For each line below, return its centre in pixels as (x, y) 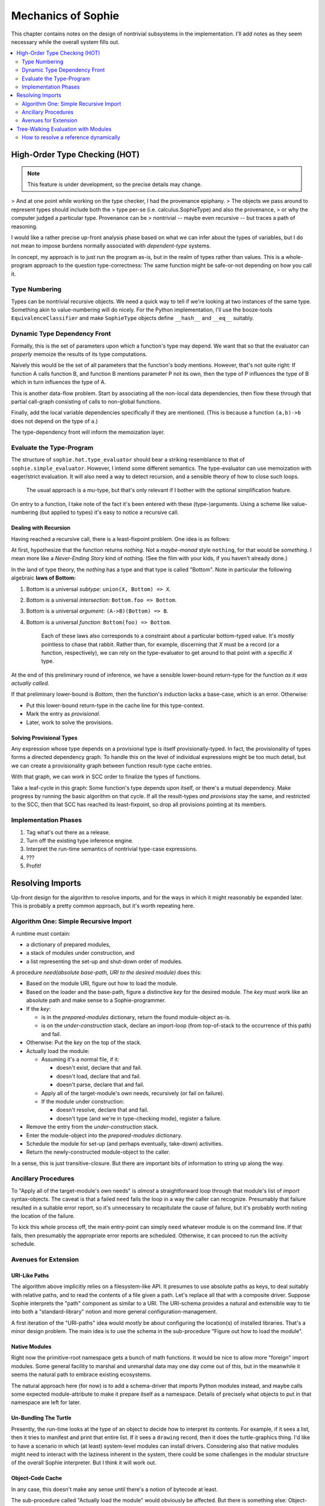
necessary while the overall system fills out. (65, 42)
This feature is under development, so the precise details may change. (115, 184)
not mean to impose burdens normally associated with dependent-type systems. (111, 246)
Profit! (34, 866)
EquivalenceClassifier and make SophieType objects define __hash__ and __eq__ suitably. (132, 318)
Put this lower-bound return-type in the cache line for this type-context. (115, 705)
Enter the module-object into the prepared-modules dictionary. (104, 1135)
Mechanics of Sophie (65, 16)
